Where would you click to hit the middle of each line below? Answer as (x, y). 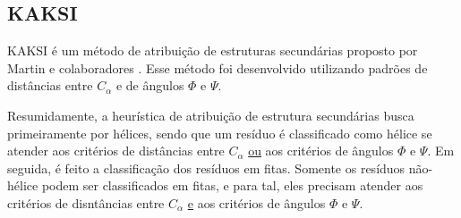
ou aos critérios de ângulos (321, 151)
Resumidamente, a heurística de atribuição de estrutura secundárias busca (211, 115)
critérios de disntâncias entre (86, 202)
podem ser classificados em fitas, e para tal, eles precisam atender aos (232, 185)
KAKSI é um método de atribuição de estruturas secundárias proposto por (213, 50)
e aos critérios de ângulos (256, 202)
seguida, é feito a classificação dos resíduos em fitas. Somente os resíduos (206, 168)
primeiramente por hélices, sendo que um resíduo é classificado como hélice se (220, 133)
